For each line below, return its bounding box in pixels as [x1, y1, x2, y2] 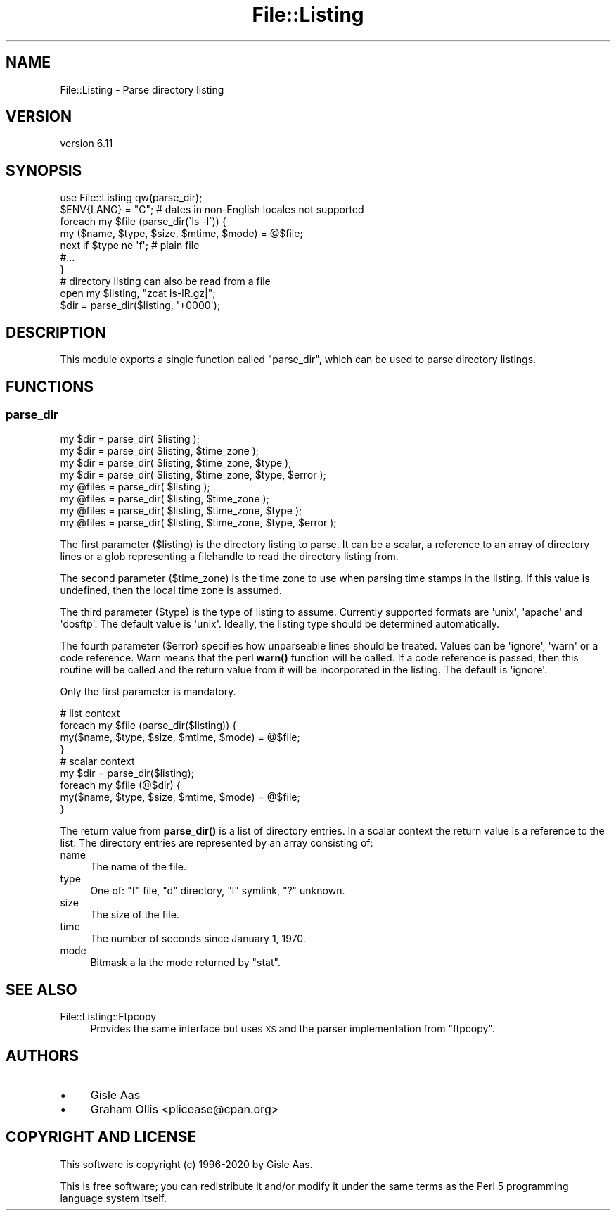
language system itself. [60, 1191, 167, 1204]
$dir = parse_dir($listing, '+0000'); [60, 299, 221, 312]
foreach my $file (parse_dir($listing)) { [60, 719, 237, 732]
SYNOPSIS [6, 161, 82, 179]
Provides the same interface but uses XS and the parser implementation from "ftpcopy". [90, 1022, 495, 1035]
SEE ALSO [6, 980, 77, 999]
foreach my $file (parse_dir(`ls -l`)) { [60, 215, 226, 228]
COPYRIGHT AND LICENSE [6, 1128, 197, 1146]
